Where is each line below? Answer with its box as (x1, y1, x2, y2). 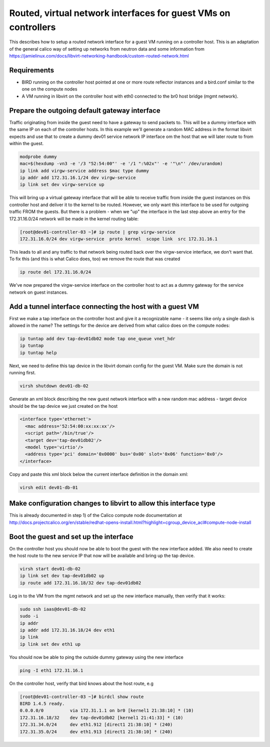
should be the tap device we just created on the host (9, 403, 118, 409)
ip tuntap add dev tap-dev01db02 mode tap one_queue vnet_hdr (19, 336, 175, 341)
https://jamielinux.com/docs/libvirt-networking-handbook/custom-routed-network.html (9, 53, 189, 59)
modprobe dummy (19, 154, 57, 160)
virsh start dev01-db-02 (19, 566, 81, 571)
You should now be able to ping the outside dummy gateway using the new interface (9, 654, 183, 660)
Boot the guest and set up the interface (9, 532, 133, 541)
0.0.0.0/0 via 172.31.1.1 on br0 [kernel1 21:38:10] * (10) (19, 708, 194, 713)
